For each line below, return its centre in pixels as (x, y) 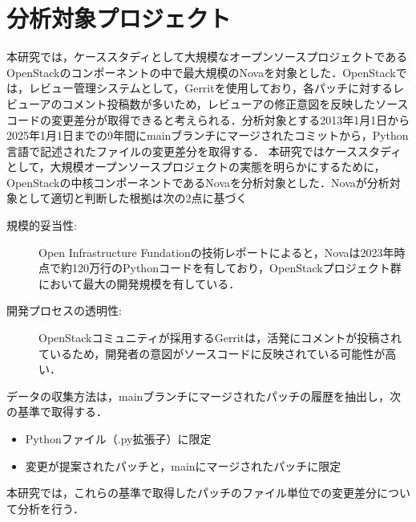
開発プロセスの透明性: (64, 310)
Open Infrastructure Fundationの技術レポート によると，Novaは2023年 (216, 252)
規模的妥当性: (42, 225)
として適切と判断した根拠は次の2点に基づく (132, 198)
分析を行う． (50, 508)
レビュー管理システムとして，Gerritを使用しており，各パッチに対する (210, 88)
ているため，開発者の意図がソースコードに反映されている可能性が (212, 353)
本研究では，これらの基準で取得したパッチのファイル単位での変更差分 (192, 493)
